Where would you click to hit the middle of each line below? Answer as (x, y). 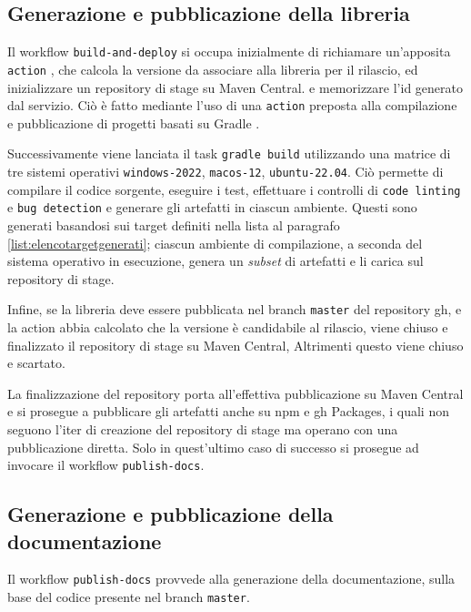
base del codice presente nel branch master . (129, 597)
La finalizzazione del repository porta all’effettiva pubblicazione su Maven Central (235, 393)
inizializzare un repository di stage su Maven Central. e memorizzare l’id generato (235, 87)
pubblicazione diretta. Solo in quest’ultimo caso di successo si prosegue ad (213, 447)
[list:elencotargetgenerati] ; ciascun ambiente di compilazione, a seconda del (215, 243)
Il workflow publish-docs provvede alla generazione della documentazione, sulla (231, 579)
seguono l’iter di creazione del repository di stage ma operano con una (203, 428)
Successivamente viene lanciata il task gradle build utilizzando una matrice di (229, 153)
